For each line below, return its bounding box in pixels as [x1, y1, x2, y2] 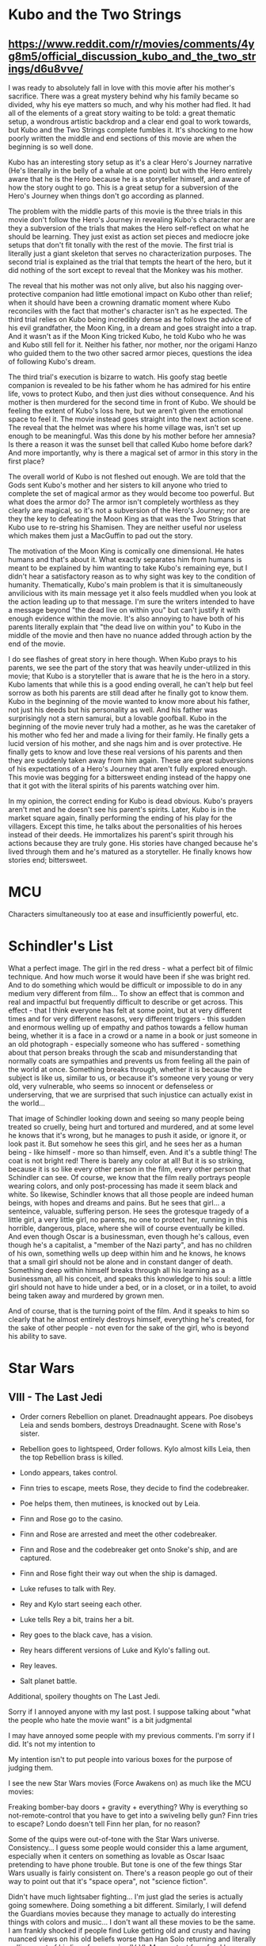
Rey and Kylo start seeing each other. [19, 1599, 142, 1609]
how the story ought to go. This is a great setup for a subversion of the [8, 183, 239, 192]
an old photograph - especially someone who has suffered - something [8, 1039, 241, 1048]
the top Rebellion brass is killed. [19, 1452, 124, 1462]
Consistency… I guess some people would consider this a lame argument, [8, 1843, 249, 1852]
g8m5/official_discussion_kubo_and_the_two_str [8, 49, 256, 63]
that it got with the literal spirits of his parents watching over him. [8, 781, 220, 790]
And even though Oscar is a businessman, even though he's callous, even [8, 1232, 249, 1241]
